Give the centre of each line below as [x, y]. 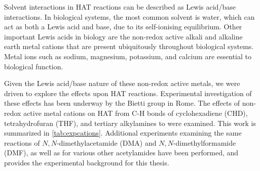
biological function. [34, 66]
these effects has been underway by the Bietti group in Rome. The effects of [122, 103]
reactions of [22, 142]
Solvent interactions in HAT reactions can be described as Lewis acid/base [120, 7]
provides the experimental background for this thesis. [87, 162]
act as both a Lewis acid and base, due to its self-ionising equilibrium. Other [123, 27]
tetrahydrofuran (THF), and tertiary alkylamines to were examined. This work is [130, 123]
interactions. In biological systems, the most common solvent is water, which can [129, 16]
